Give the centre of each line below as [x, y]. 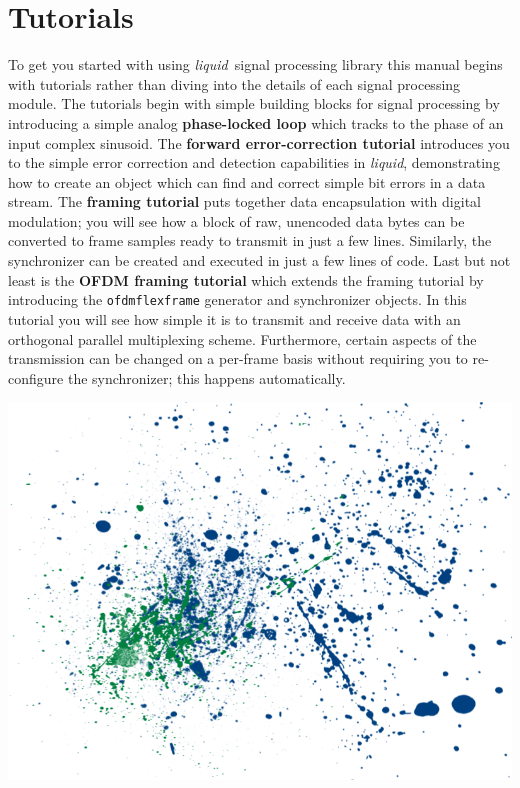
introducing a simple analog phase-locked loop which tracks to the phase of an [256, 122]
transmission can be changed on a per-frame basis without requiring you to [238, 358]
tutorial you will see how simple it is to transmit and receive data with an [234, 318]
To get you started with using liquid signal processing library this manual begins [255, 64]
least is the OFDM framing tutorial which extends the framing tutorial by [246, 279]
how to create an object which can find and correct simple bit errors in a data [247, 181]
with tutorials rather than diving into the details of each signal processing [234, 83]
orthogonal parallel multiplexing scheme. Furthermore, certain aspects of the [242, 338]
